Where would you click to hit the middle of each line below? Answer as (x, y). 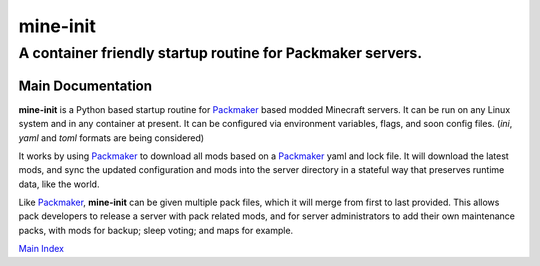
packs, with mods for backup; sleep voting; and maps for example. (156, 230)
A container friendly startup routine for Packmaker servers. (220, 53)
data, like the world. (59, 184)
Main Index (41, 249)
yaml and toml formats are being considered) (111, 137)
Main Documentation (85, 85)
